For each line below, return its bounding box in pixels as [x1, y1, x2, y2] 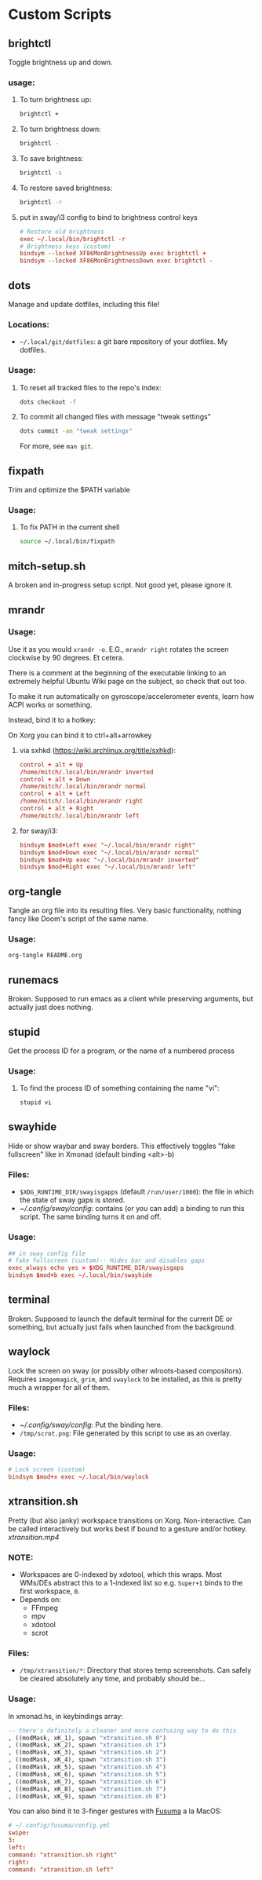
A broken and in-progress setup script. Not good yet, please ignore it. [8, 580, 233, 590]
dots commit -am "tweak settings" [19, 427, 133, 435]
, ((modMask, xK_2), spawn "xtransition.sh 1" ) [8, 1741, 167, 1749]
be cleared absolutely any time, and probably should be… [19, 1674, 206, 1684]
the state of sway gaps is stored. [19, 1195, 126, 1205]
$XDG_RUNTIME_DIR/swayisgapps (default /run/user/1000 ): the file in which [19, 1187, 254, 1197]
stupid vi [19, 1099, 53, 1106]
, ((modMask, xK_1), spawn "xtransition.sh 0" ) [8, 1734, 167, 1742]
